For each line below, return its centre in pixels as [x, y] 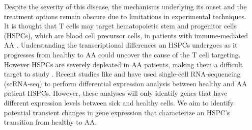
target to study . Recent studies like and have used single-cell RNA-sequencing [122, 74]
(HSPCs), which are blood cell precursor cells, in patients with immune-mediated [126, 35]
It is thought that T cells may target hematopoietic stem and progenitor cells [120, 26]
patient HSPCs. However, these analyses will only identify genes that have [116, 93]
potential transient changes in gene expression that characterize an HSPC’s [117, 112]
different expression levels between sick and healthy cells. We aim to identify [119, 102]
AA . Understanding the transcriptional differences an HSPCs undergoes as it [121, 45]
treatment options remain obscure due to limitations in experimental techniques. [125, 16]
